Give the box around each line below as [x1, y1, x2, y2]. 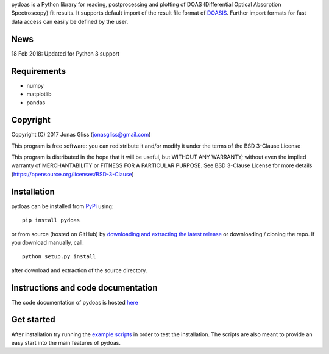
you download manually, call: [11, 239, 85, 246]
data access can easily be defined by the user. [11, 18, 129, 25]
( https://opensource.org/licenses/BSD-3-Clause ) [11, 170, 134, 178]
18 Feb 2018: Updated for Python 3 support [11, 49, 120, 57]
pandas [26, 99, 46, 106]
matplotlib [26, 90, 52, 98]
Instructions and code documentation [11, 283, 158, 293]
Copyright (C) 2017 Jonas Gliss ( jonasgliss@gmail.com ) [11, 131, 151, 139]
